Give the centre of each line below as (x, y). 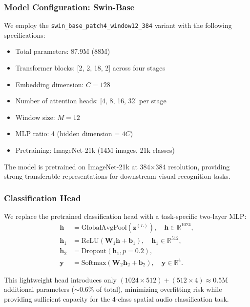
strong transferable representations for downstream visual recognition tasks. (117, 176)
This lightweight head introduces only (60, 279)
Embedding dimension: (50, 84)
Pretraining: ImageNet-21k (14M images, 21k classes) (95, 150)
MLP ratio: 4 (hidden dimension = (68, 133)
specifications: (25, 35)
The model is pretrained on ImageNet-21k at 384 (77, 166)
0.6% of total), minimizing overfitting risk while (151, 289)
